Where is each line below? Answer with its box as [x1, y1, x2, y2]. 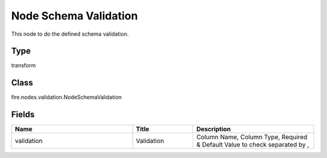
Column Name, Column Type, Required [196, 133, 308, 142]
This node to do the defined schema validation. [11, 30, 129, 38]
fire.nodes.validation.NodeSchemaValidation [11, 94, 122, 101]
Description [196, 125, 231, 133]
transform [11, 62, 36, 69]
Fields [11, 110, 35, 120]
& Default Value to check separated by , [196, 140, 309, 149]
